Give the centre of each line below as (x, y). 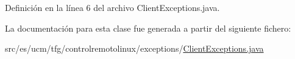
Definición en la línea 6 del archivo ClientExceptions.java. (112, 7)
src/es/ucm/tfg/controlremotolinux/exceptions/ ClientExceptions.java (134, 48)
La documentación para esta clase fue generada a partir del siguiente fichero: (148, 28)
